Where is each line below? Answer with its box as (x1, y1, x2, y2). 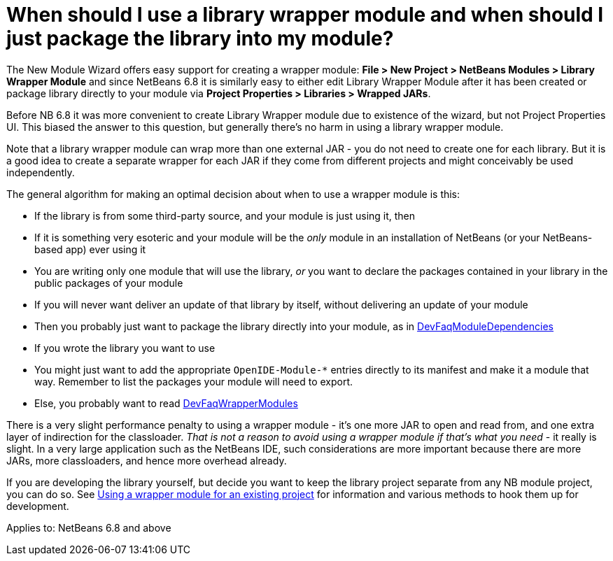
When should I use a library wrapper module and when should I (6, 3, 604, 27)
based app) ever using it (34, 243, 146, 255)
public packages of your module (34, 276, 183, 289)
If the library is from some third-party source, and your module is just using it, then (34, 209, 416, 222)
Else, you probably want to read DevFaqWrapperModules (34, 397, 298, 409)
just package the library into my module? (6, 27, 394, 50)
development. (6, 499, 69, 512)
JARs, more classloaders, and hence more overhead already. (6, 454, 287, 467)
